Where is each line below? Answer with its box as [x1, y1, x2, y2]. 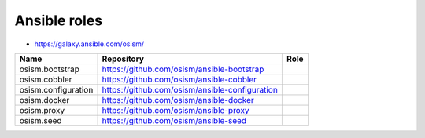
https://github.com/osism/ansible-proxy [102, 104, 249, 115]
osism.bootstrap [19, 64, 80, 74]
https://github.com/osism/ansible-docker [102, 94, 255, 105]
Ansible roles [14, 12, 102, 29]
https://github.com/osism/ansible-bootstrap [102, 64, 264, 74]
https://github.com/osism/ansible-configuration [102, 84, 279, 95]
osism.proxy [19, 104, 65, 115]
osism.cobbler [19, 74, 72, 85]
